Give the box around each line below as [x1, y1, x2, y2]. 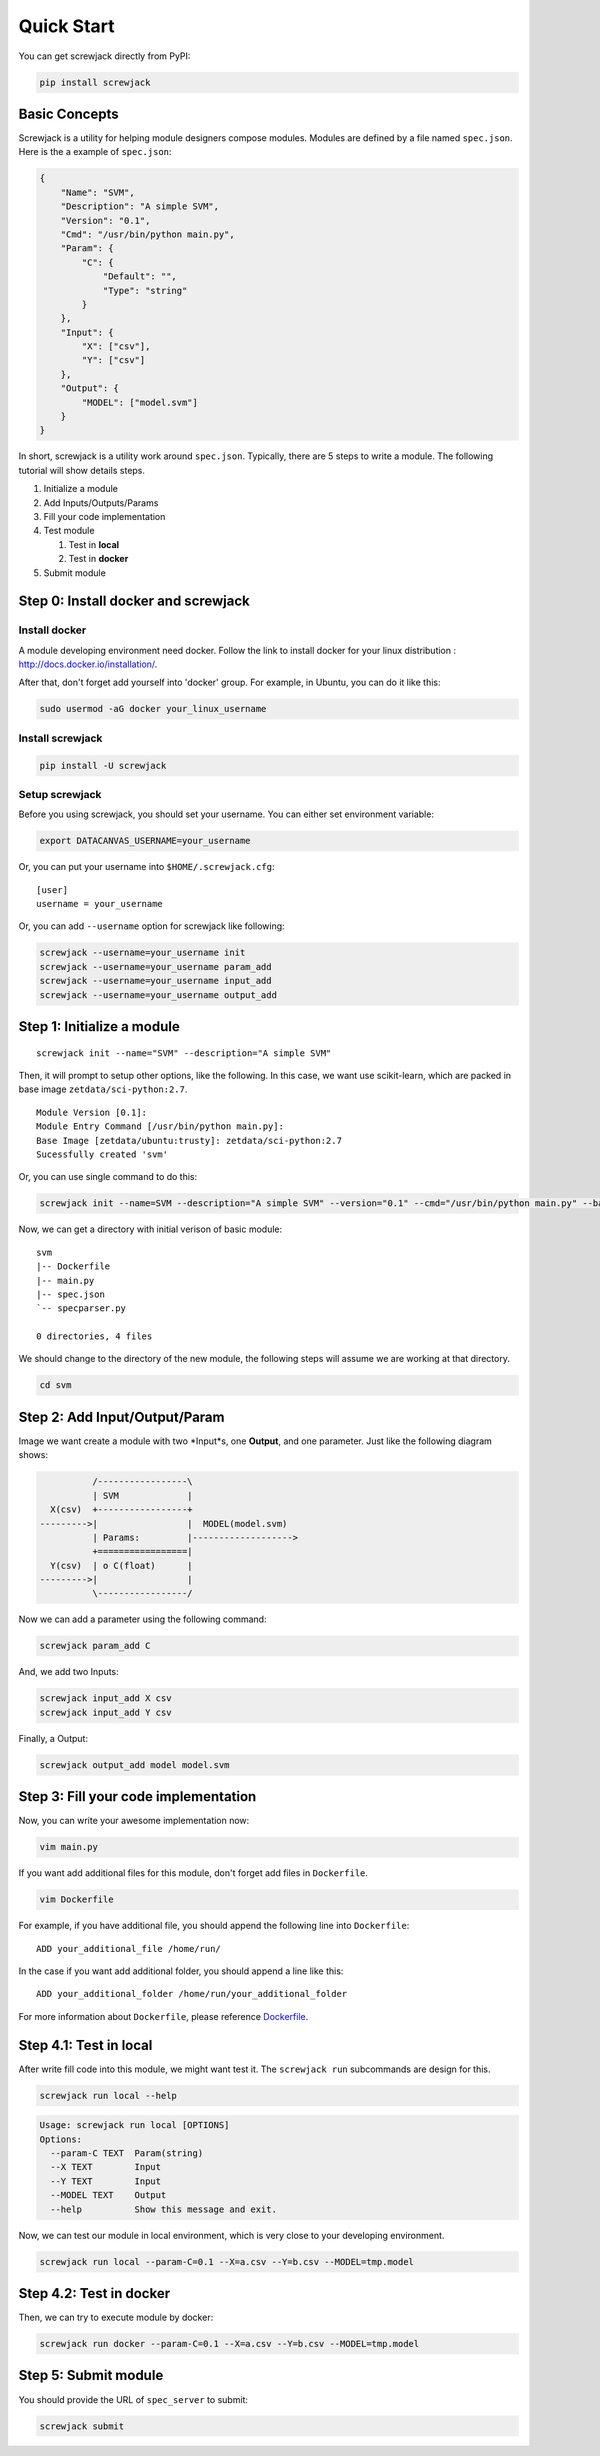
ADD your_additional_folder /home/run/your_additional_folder [36, 1988, 348, 2000]
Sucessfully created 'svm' [36, 1148, 169, 1160]
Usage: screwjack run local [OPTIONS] [39, 2120, 230, 2131]
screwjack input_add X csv [39, 1693, 172, 1704]
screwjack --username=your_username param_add [39, 961, 272, 972]
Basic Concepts [18, 105, 119, 122]
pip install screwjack [39, 76, 151, 88]
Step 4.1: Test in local [18, 2036, 153, 2054]
